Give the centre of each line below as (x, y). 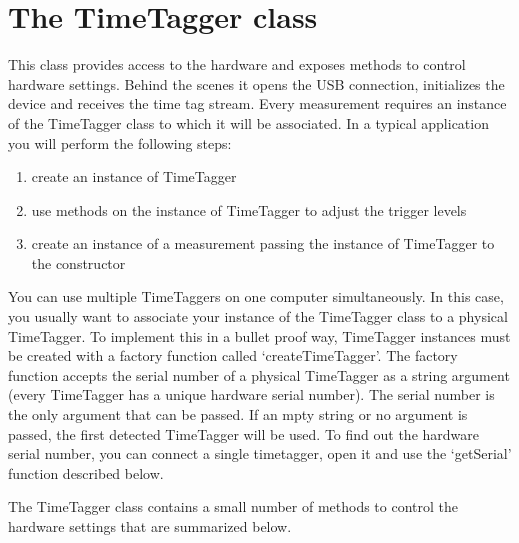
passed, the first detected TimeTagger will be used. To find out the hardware (244, 433)
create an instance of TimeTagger (134, 176)
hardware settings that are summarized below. (150, 526)
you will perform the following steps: (120, 142)
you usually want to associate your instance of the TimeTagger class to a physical (258, 316)
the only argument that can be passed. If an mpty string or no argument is (238, 414)
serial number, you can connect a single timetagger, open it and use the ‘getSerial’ (260, 453)
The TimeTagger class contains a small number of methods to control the (233, 506)
